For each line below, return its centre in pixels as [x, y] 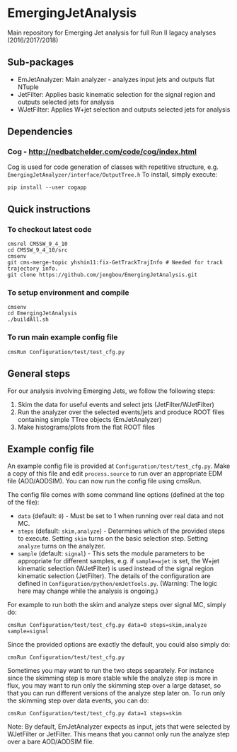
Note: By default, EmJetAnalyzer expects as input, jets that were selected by [119, 727]
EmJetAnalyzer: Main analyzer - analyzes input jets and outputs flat [116, 79]
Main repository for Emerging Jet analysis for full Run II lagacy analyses [112, 33]
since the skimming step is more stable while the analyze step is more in [112, 678]
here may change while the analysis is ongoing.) [88, 591]
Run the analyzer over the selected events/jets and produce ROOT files [121, 412]
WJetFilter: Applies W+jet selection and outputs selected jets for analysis [124, 109]
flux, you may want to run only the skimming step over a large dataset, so [114, 686]
